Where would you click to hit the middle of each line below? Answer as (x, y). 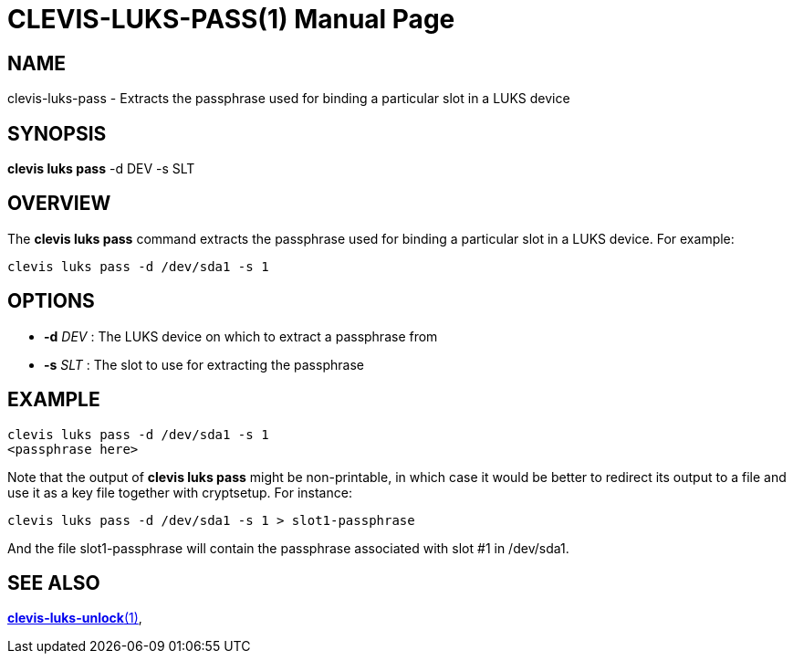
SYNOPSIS (57, 133)
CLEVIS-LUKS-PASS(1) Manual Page (231, 19)
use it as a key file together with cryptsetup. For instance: (180, 492)
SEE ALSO (54, 582)
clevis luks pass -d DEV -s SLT (101, 169)
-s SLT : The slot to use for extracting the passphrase (204, 364)
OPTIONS (51, 301)
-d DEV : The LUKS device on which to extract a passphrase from (241, 336)
